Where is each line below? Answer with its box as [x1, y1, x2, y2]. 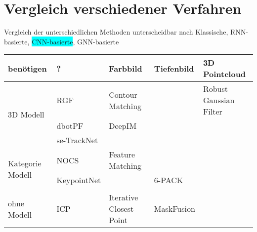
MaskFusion [154, 203, 195, 215]
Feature [109, 149, 135, 160]
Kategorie [8, 157, 42, 169]
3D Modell [8, 109, 44, 120]
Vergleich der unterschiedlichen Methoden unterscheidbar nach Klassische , [4, 27, 228, 37]
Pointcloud [203, 68, 246, 80]
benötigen [8, 62, 47, 74]
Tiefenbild [154, 62, 194, 74]
